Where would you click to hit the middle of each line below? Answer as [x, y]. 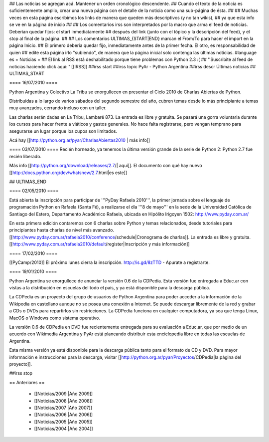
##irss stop [21, 373]
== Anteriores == [27, 382]
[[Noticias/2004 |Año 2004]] [64, 429]
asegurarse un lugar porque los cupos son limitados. [63, 131]
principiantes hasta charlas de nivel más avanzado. [62, 230]
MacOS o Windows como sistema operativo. [55, 318]
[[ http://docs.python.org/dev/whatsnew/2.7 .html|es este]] [68, 173]
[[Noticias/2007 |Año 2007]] [63, 408]
